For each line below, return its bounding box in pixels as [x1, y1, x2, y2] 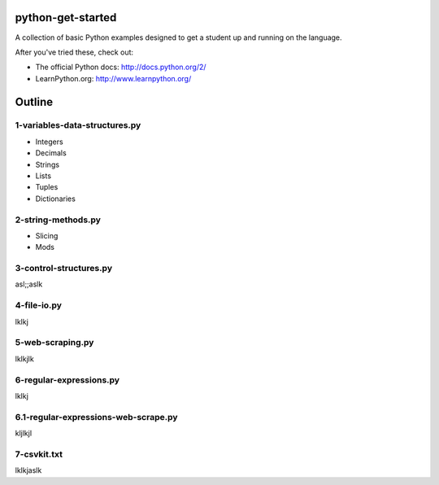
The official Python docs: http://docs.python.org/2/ [35, 62, 206, 72]
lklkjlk [15, 354, 34, 364]
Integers [35, 137, 64, 146]
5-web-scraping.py [15, 337, 94, 348]
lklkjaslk [15, 465, 42, 475]
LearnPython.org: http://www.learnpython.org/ [35, 73, 192, 83]
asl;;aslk [15, 279, 43, 289]
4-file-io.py [15, 299, 63, 311]
